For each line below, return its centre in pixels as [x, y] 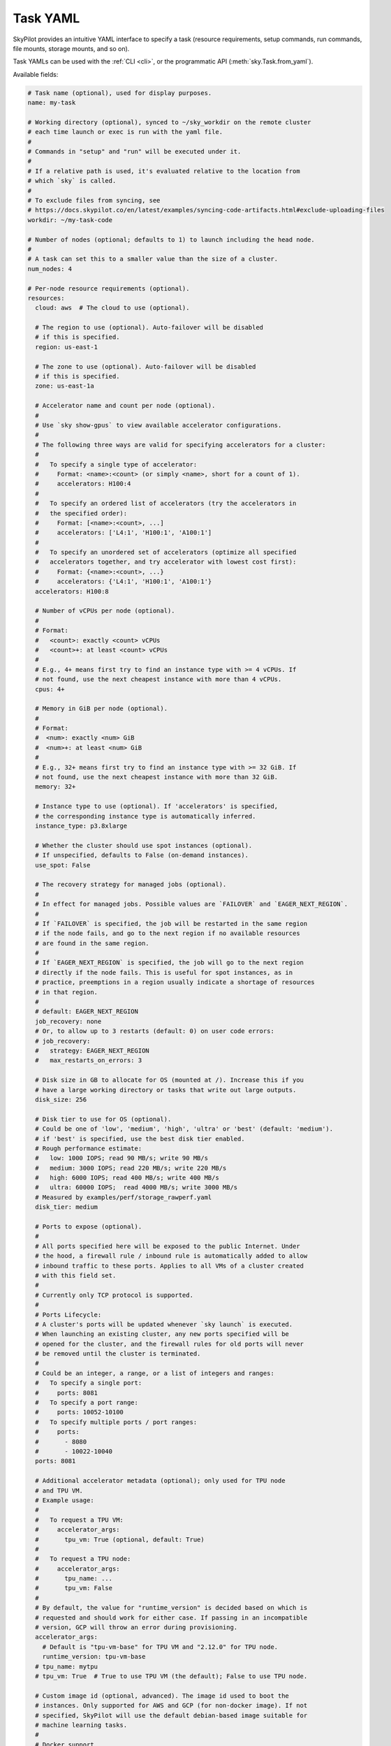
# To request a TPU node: [83, 1559]
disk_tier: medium [66, 1207]
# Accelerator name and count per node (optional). [125, 406]
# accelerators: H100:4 [83, 484]
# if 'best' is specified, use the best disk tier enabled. [140, 1139]
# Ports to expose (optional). [89, 1227]
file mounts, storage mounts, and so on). [71, 48]
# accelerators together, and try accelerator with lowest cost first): [166, 562]
